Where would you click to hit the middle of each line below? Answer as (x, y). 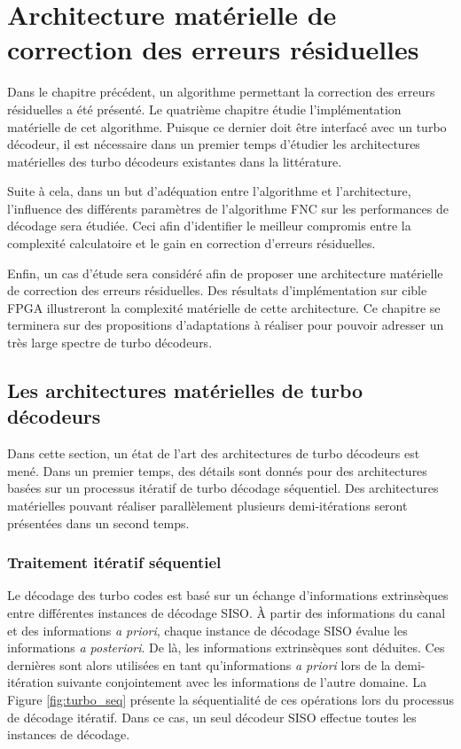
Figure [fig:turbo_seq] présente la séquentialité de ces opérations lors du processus (230, 699)
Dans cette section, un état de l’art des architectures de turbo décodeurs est (214, 453)
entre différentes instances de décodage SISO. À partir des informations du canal (227, 612)
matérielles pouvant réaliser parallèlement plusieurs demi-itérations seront (207, 505)
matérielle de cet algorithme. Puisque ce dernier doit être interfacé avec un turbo (227, 126)
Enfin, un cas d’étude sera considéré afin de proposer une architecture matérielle (225, 273)
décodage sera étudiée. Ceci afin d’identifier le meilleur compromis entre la (209, 226)
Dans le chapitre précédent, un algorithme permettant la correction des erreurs (221, 92)
